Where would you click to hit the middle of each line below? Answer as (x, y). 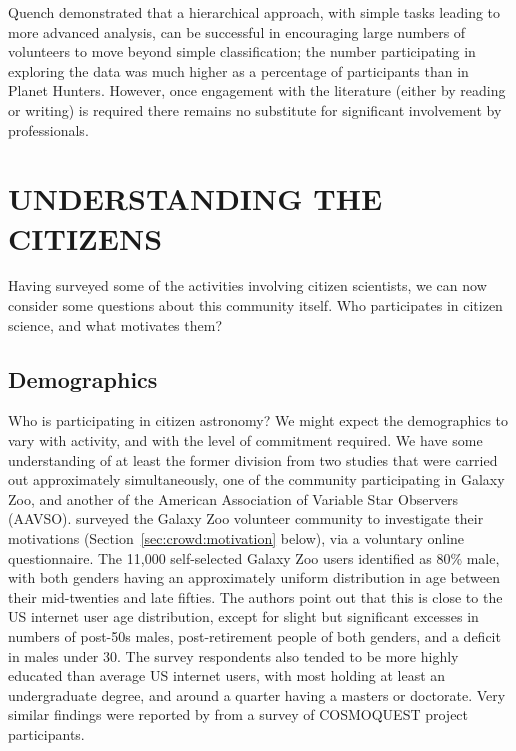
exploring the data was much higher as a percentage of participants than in (238, 70)
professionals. (48, 129)
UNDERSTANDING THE (195, 198)
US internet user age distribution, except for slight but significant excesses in (243, 616)
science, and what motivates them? (115, 324)
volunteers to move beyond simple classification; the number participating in (242, 51)
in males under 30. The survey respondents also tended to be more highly (233, 655)
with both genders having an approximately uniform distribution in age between (254, 577)
